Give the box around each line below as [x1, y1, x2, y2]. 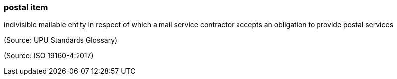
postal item [4, 2, 48, 12]
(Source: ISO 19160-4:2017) [4, 51, 94, 60]
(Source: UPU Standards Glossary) [4, 36, 118, 45]
